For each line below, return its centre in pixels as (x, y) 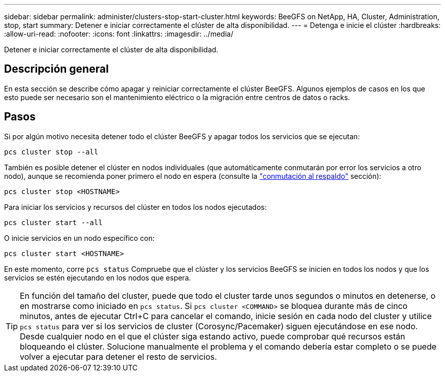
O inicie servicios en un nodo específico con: (80, 238)
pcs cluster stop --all (51, 152)
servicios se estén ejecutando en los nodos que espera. (98, 277)
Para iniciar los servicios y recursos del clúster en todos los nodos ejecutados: (135, 207)
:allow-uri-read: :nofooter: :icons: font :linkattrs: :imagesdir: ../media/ (119, 34)
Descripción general (56, 69)
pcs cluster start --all (53, 222)
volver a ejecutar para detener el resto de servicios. (119, 356)
